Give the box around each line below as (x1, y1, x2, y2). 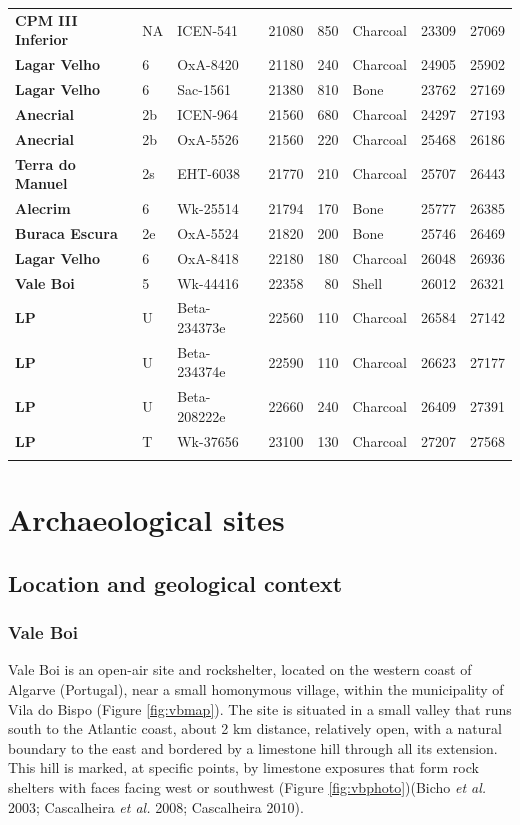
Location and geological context (8, 567, 343, 598)
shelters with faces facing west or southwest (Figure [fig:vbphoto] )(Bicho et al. (8, 776, 487, 797)
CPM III (15, 9, 78, 30)
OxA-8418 (177, 247, 239, 268)
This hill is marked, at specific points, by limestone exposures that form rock (8, 757, 479, 778)
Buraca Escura (15, 222, 118, 243)
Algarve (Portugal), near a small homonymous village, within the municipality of (8, 679, 504, 699)
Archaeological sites (8, 499, 285, 540)
